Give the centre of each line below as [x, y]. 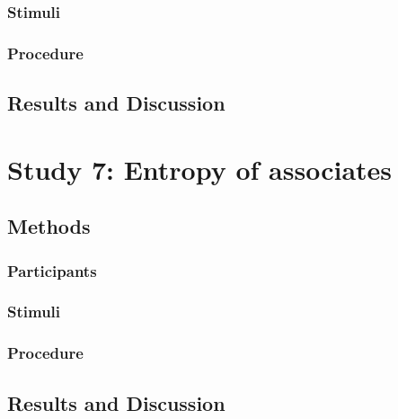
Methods [49, 226]
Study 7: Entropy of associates [200, 169]
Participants [52, 270]
